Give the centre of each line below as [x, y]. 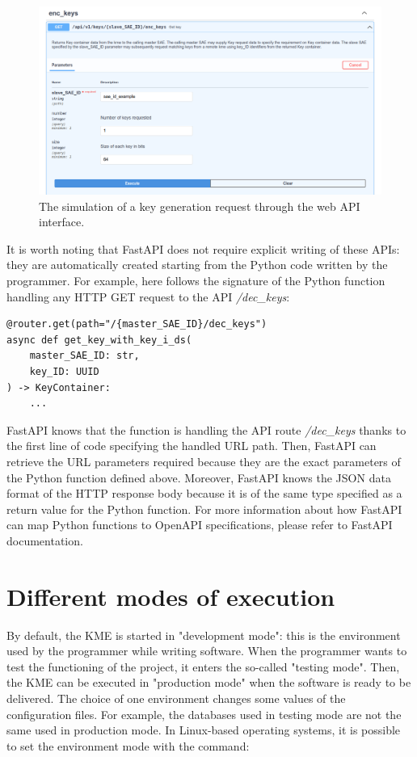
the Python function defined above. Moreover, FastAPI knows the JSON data [199, 477]
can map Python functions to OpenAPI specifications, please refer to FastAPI [200, 525]
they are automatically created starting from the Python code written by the [197, 265]
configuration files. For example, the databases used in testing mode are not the [204, 714]
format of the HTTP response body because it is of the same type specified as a [204, 493]
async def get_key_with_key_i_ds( [99, 340]
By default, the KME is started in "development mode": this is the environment [204, 635]
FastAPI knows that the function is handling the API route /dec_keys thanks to [206, 429]
